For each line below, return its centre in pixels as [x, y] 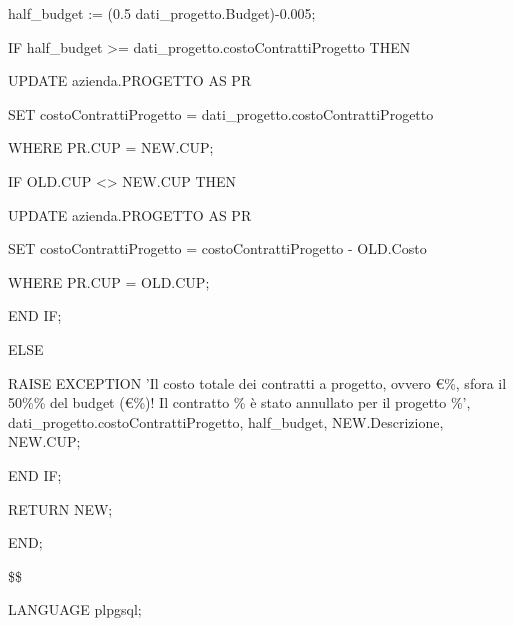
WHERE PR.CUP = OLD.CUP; [109, 281]
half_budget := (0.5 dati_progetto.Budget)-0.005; [162, 13]
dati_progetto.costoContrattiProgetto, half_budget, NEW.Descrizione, [226, 421]
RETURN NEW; [60, 508]
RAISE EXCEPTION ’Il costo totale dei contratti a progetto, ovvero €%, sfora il [257, 382]
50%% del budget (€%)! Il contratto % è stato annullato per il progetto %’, [239, 402]
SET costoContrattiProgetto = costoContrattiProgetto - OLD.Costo [217, 248]
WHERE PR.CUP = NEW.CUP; [111, 147]
